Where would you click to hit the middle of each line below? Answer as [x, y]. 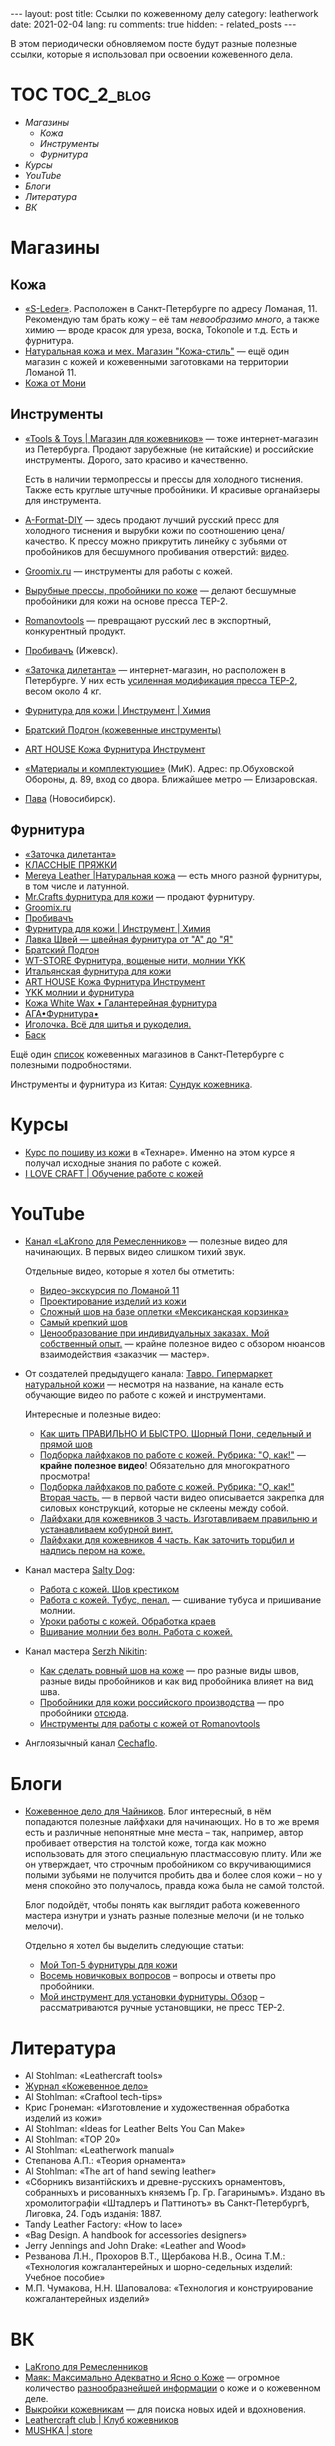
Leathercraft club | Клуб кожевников [101, 2420]
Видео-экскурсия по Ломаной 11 [109, 1291]
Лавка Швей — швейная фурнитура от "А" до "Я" [129, 939]
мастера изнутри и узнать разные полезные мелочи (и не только [164, 1916]
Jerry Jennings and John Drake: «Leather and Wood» [135, 2246]
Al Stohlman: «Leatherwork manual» [99, 2150]
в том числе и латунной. [77, 886]
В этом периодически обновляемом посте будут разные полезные [154, 43]
